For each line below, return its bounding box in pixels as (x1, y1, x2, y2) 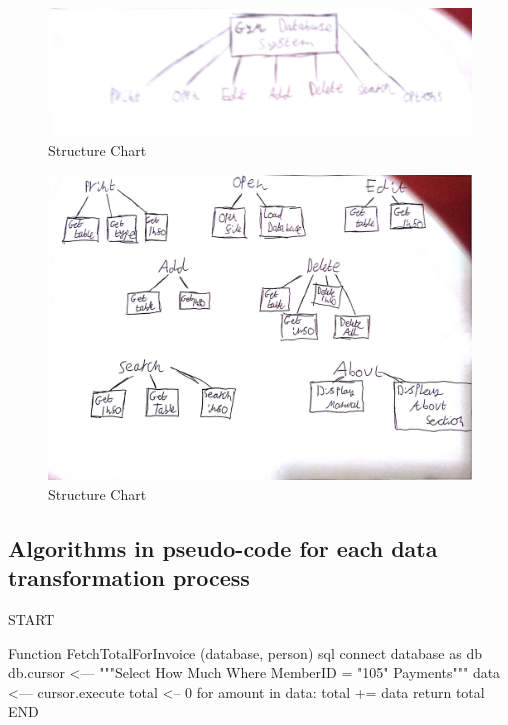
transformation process (8, 562, 250, 593)
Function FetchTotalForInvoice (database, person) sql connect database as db (8, 642, 482, 663)
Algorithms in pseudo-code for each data (8, 532, 438, 563)
